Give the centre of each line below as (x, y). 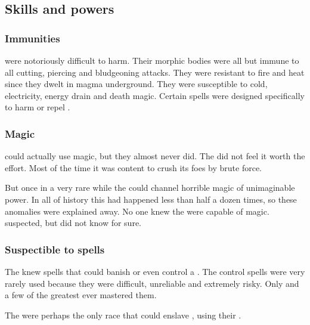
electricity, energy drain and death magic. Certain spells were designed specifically (155, 95)
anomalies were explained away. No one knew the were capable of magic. (137, 211)
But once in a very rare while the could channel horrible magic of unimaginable (150, 188)
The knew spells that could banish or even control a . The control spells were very (155, 271)
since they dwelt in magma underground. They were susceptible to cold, (136, 84)
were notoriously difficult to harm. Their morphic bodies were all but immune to (152, 60)
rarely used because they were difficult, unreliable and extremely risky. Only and (152, 283)
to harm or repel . (38, 107)
